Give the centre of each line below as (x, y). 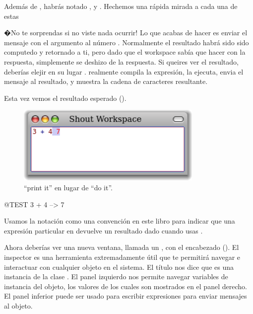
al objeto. (18, 305)
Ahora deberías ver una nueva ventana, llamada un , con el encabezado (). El (122, 247)
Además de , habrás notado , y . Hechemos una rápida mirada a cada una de (121, 6)
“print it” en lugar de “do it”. (68, 187)
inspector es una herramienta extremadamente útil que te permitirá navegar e (122, 257)
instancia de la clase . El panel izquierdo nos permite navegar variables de (116, 276)
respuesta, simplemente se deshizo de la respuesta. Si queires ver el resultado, (121, 61)
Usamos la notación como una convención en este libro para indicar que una (120, 221)
